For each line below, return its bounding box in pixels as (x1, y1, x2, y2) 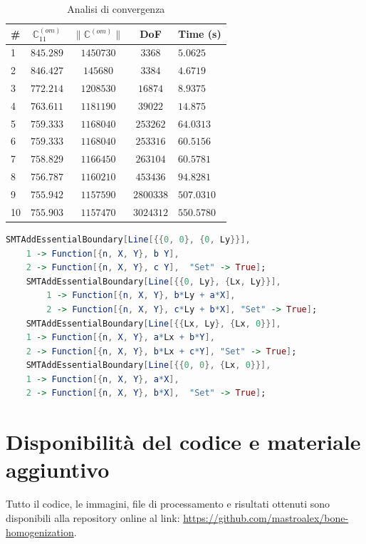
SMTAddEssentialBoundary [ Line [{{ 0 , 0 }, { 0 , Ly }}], (6, 234, 251, 245)
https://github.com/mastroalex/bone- (183, 510, 349, 525)
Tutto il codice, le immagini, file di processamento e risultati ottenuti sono (6, 496, 330, 511)
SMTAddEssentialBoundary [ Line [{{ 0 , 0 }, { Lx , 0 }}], (26, 360, 271, 371)
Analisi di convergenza (67, 1, 165, 16)
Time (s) (178, 26, 221, 41)
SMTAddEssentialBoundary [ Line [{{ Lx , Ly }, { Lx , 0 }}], (26, 318, 281, 329)
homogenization (6, 524, 74, 539)
